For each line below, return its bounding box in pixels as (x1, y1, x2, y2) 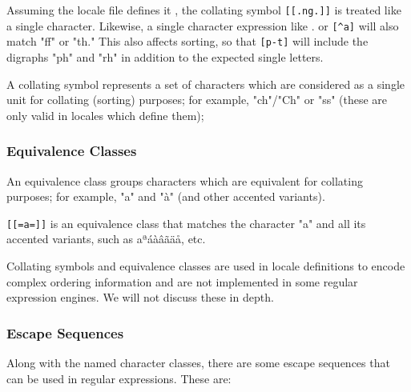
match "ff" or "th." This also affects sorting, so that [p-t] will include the (6, 33, 369, 50)
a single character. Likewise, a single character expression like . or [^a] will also (6, 17, 399, 34)
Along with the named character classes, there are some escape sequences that (6, 354, 390, 370)
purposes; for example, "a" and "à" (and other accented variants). (6, 188, 325, 205)
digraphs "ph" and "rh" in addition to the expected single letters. (6, 48, 324, 65)
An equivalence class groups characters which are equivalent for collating (6, 172, 363, 189)
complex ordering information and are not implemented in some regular (6, 273, 358, 290)
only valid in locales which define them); (6, 106, 204, 123)
